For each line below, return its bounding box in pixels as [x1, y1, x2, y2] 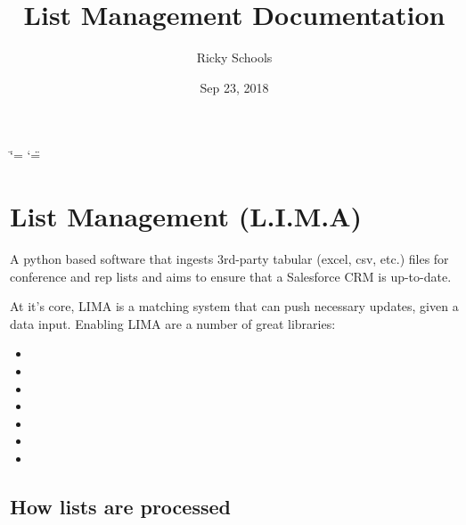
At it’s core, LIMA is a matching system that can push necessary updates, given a [10, 297, 459, 316]
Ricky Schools [196, 48, 273, 67]
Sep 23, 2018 [200, 78, 269, 96]
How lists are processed [10, 492, 231, 520]
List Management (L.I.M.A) [10, 198, 363, 234]
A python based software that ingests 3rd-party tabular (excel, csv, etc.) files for [10, 250, 449, 268]
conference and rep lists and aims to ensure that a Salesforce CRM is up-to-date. [10, 267, 452, 285]
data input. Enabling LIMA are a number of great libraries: [10, 314, 336, 332]
